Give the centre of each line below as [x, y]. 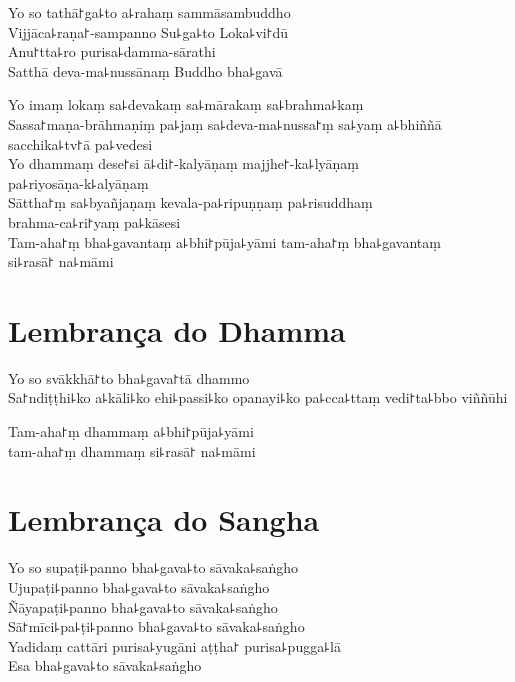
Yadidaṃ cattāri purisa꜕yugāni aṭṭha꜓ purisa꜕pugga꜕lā [174, 645]
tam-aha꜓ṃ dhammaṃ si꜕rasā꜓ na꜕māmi [132, 450]
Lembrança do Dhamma [177, 329]
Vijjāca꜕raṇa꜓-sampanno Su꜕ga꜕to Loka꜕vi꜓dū [148, 31]
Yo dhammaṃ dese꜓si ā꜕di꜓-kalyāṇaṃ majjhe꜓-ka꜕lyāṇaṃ [184, 163]
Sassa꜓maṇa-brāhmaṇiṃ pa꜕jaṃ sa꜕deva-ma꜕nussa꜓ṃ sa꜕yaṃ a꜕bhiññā [225, 123]
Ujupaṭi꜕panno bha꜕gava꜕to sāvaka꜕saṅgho [139, 586]
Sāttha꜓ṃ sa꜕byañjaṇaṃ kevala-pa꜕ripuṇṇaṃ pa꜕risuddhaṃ [190, 202]
